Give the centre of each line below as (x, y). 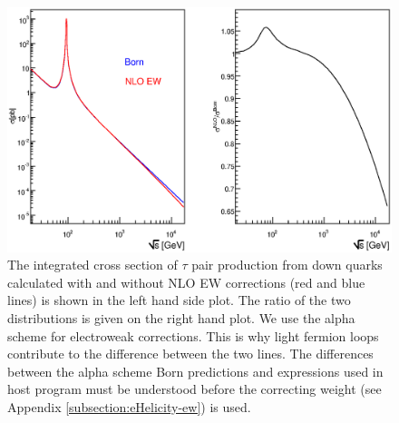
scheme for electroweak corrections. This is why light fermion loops (193, 335)
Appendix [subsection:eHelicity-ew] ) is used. (129, 406)
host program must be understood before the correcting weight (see (195, 389)
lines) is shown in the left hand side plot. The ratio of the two (179, 300)
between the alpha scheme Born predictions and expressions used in (195, 371)
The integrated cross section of (92, 265)
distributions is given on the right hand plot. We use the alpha (181, 317)
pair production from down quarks (287, 265)
